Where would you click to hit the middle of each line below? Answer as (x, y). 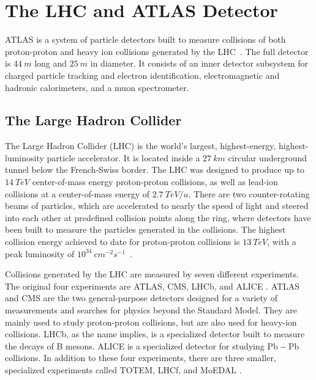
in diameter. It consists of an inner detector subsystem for (199, 63)
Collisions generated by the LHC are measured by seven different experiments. (152, 274)
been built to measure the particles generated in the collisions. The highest (145, 229)
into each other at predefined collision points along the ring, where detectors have (158, 217)
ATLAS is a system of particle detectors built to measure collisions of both (145, 39)
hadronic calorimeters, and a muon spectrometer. (97, 87)
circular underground (267, 157)
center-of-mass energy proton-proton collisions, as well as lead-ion (155, 182)
